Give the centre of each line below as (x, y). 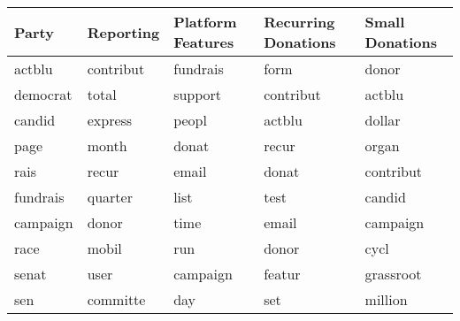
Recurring (299, 22)
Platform (205, 22)
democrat (43, 94)
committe (116, 299)
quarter (110, 197)
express (110, 120)
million (386, 299)
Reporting (123, 32)
